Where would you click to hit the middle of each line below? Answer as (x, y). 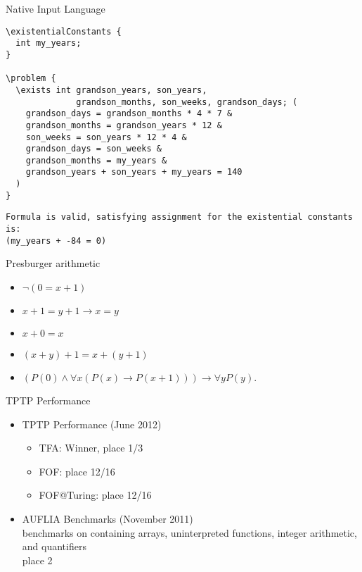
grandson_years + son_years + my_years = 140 (134, 172)
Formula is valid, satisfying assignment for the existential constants (179, 217)
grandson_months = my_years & (96, 160)
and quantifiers (54, 546)
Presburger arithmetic (53, 263)
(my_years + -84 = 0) (56, 241)
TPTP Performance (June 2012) (92, 424)
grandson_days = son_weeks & (93, 149)
